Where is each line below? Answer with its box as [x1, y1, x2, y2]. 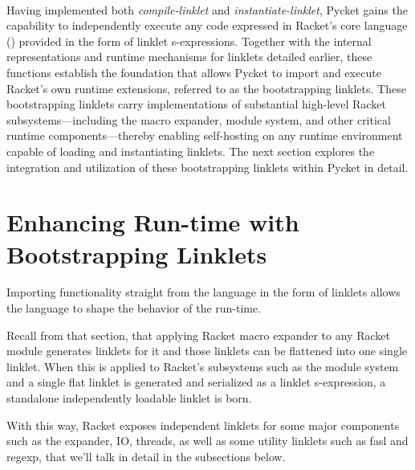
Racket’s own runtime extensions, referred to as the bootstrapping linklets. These [6, 80, 406, 96]
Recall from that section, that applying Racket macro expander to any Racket [6, 326, 390, 343]
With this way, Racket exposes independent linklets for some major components [6, 416, 400, 433]
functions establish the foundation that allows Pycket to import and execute [6, 63, 381, 80]
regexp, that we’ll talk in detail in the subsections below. [6, 448, 286, 464]
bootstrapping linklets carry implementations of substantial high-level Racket [6, 96, 386, 112]
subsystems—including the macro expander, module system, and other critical [6, 111, 391, 128]
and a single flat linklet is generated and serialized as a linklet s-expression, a [6, 374, 386, 390]
